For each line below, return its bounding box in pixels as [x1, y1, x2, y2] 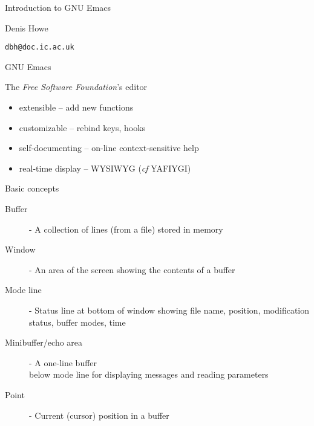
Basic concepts [5, 182, 59, 195]
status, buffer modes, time [29, 315, 126, 328]
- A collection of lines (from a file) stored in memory [29, 222, 223, 235]
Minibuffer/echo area [5, 336, 83, 349]
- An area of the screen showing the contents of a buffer [29, 263, 235, 276]
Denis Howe [5, 21, 48, 34]
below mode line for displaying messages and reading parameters [29, 368, 269, 381]
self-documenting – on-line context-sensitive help [19, 141, 199, 154]
